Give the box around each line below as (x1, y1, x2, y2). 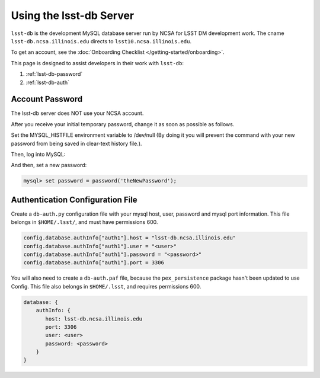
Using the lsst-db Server (11, 9, 135, 22)
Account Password (11, 94, 83, 104)
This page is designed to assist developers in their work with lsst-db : (11, 59, 184, 66)
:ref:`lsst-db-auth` (25, 79, 69, 86)
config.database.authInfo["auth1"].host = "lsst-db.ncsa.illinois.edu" (23, 235, 236, 241)
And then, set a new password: (11, 162, 87, 169)
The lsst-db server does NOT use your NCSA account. (11, 110, 144, 117)
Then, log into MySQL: (11, 150, 66, 158)
